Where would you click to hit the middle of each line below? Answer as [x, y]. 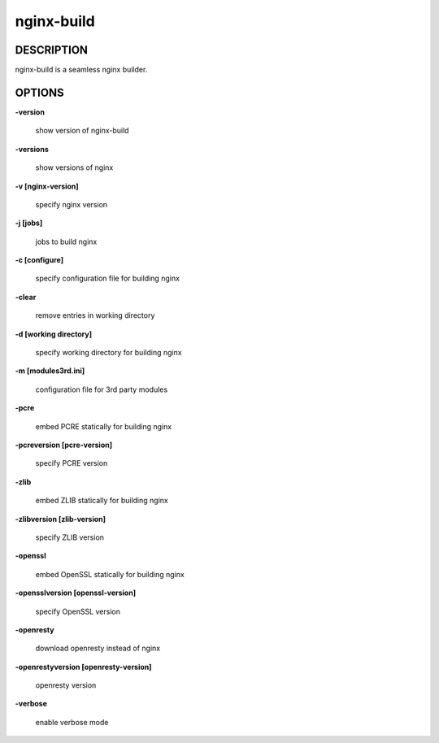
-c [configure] [39, 260]
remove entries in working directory [95, 315]
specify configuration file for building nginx [108, 278]
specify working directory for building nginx [109, 353]
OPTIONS [39, 92]
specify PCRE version [72, 463]
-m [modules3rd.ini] [50, 371]
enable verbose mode [72, 722]
